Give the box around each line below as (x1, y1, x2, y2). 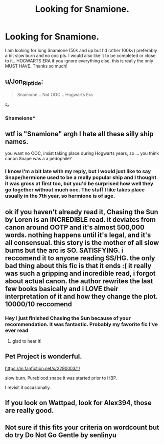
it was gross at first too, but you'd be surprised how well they (5, 180, 154, 187)
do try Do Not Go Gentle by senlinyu (5, 431, 117, 439)
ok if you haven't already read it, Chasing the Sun (5, 207, 158, 216)
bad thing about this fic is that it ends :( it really (5, 262, 152, 270)
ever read (5, 327, 28, 334)
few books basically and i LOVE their (5, 284, 118, 293)
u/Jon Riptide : (5, 77, 44, 87)
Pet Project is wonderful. (5, 353, 82, 361)
